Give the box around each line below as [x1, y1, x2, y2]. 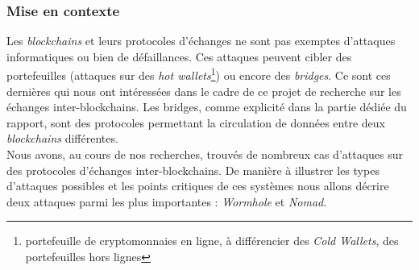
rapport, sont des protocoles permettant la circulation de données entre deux [6, 114, 385, 131]
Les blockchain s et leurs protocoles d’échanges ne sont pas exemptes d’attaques [6, 32, 396, 49]
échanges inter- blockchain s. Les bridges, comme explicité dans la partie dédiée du [6, 98, 407, 115]
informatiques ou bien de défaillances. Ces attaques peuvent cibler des [6, 48, 352, 64]
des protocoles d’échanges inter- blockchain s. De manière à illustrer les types [6, 161, 380, 178]
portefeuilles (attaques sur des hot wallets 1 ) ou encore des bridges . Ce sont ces [6, 64, 391, 84]
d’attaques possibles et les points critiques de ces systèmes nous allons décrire [6, 177, 389, 194]
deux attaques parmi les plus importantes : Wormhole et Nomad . [6, 193, 327, 210]
